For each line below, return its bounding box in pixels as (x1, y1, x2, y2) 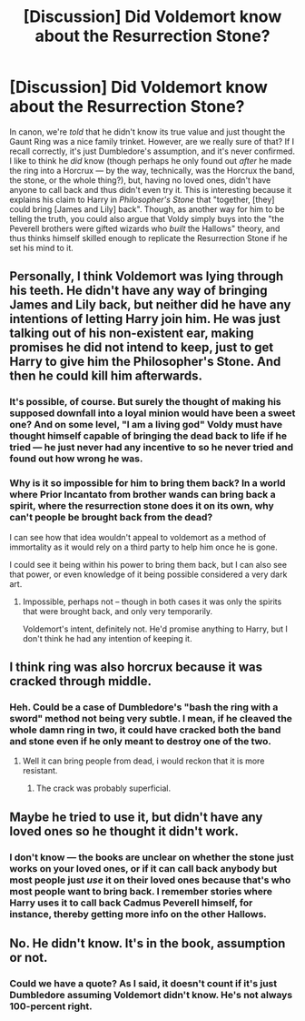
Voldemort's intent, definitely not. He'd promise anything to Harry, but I (22, 623, 289, 634)
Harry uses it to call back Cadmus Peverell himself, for (9, 896, 253, 909)
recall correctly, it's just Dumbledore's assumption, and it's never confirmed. (9, 146, 295, 157)
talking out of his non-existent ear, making (9, 326, 254, 341)
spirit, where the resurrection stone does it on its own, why (9, 500, 274, 512)
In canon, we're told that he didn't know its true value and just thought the (9, 126, 286, 137)
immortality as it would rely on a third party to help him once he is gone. (9, 541, 279, 552)
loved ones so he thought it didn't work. (9, 824, 239, 839)
